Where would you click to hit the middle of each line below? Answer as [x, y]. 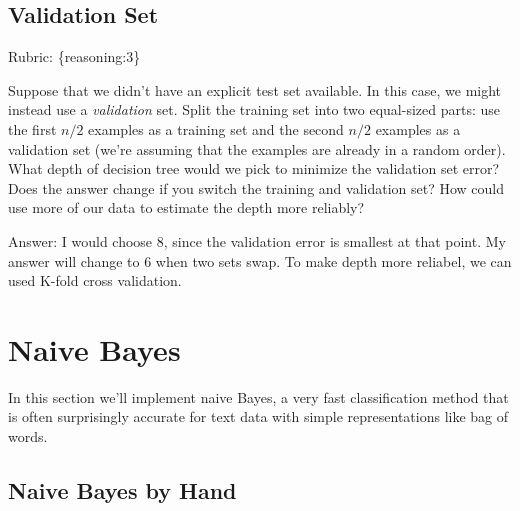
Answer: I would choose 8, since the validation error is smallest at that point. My [257, 240]
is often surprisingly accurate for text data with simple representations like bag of [258, 416]
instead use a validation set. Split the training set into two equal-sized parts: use [254, 109]
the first [32, 128]
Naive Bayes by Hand [122, 490]
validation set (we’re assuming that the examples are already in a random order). [257, 148]
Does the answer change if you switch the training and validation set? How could [256, 187]
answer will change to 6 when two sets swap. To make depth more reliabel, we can [260, 260]
